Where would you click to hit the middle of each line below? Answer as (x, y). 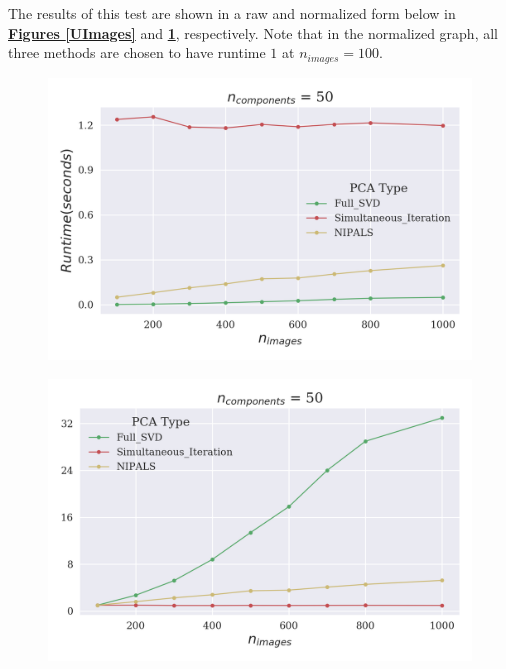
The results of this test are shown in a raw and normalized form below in (232, 13)
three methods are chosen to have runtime (137, 52)
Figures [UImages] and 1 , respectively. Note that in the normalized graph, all (253, 32)
